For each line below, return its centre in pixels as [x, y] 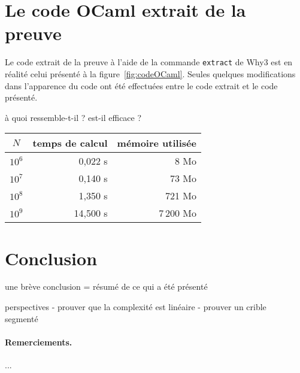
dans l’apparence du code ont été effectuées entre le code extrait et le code [141, 85]
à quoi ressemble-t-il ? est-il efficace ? [73, 117]
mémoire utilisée [157, 143]
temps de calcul [70, 143]
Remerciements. [39, 342]
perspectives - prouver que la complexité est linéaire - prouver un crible [136, 307]
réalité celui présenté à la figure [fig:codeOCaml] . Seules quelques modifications [150, 73]
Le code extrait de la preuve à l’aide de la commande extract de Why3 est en [149, 62]
